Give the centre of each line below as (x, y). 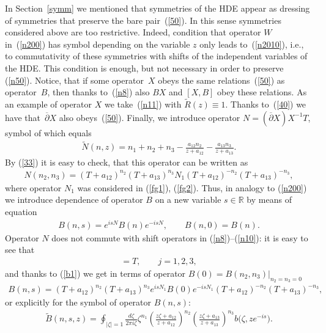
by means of (269, 199)
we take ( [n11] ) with (143, 104)
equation (21, 211)
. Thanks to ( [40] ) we (266, 104)
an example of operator (49, 104)
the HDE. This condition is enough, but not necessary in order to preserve (144, 68)
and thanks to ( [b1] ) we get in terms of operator (95, 273)
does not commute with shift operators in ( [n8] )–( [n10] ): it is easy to (180, 237)
